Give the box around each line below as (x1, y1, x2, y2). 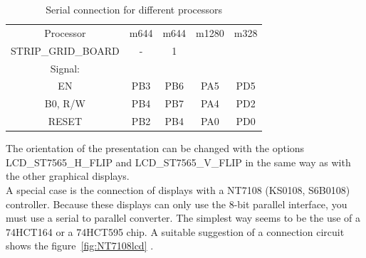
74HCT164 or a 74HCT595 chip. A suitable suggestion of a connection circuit (6, 224, 345, 239)
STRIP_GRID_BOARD (11, 43, 120, 58)
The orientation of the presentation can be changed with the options (6, 141, 305, 156)
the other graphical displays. (6, 168, 130, 183)
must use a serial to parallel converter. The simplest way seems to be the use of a (6, 210, 361, 225)
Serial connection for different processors (46, 2, 223, 16)
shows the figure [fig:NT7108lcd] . (6, 238, 154, 253)
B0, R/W (44, 96, 85, 111)
